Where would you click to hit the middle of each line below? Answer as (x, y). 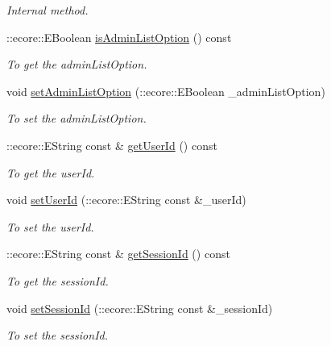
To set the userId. (50, 226)
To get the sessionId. (58, 280)
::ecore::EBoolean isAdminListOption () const (119, 37)
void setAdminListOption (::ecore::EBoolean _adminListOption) (166, 91)
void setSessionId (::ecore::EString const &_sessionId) (140, 308)
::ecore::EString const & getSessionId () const (118, 254)
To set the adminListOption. (77, 118)
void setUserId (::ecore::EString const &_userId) (126, 200)
